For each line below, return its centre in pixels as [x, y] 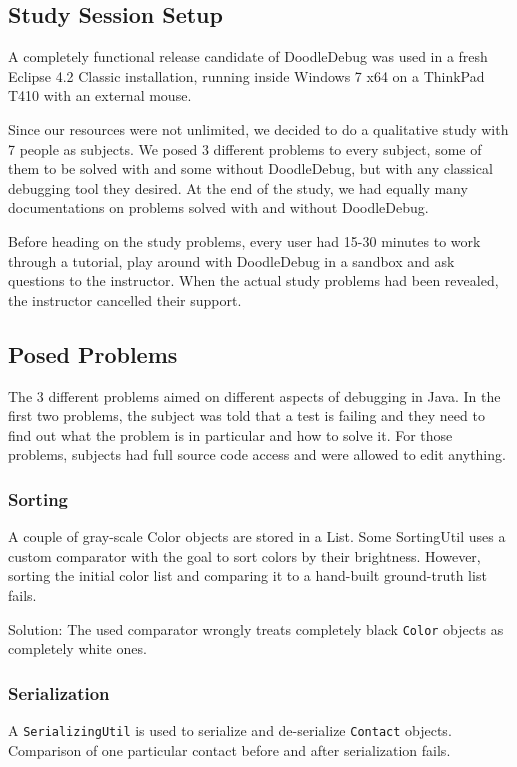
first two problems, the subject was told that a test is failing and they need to [246, 415]
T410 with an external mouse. [100, 95]
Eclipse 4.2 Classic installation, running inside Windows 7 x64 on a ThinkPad [246, 75]
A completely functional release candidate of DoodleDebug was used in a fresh [248, 56]
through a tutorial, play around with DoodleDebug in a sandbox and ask [231, 260]
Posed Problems [93, 353]
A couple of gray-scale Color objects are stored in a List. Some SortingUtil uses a [257, 536]
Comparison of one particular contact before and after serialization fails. [229, 749]
